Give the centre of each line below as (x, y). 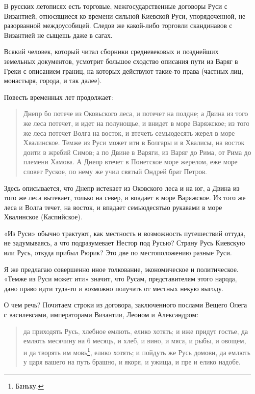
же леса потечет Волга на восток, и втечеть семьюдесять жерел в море (129, 133)
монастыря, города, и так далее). (53, 80)
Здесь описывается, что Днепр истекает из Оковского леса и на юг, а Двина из (122, 188)
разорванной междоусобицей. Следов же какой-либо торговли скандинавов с (118, 25)
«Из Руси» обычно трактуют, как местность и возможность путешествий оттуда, (125, 233)
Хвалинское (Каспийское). (43, 217)
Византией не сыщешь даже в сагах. (58, 35)
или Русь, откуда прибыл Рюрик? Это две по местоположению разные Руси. (118, 253)
